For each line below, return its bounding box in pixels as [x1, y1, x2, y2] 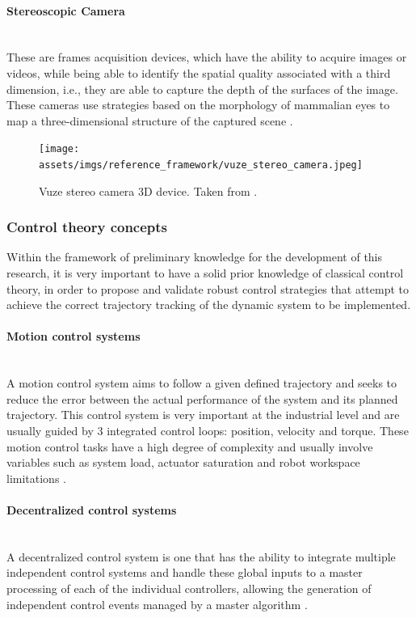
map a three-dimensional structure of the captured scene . [6, 112, 293, 129]
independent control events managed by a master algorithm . [6, 595, 308, 612]
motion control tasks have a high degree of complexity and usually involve [6, 438, 373, 455]
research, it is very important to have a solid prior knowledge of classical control [6, 265, 404, 281]
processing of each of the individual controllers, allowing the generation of [6, 579, 372, 596]
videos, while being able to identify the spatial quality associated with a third [6, 64, 391, 81]
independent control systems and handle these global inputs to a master [6, 564, 363, 581]
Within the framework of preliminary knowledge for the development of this [6, 248, 383, 265]
